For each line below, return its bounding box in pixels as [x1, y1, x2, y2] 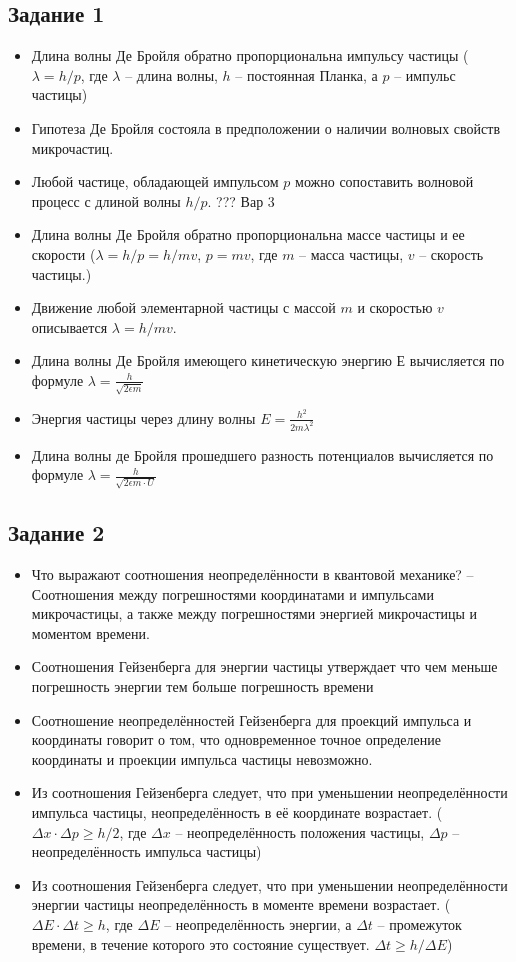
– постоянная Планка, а [235, 64, 378, 85]
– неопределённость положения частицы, [175, 821, 425, 842]
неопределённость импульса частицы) [31, 841, 262, 862]
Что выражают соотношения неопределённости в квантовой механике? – [31, 564, 474, 585]
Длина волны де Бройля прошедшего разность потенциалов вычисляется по [31, 444, 494, 465]
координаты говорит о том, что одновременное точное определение [31, 729, 441, 750]
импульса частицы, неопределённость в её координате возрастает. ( [31, 802, 443, 823]
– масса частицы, [299, 243, 404, 264]
